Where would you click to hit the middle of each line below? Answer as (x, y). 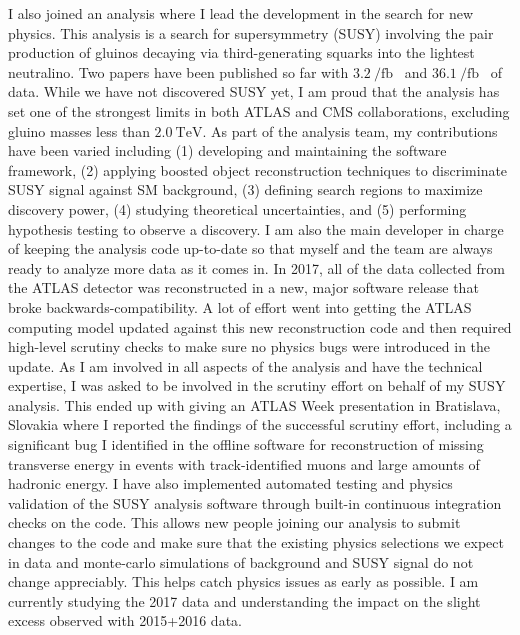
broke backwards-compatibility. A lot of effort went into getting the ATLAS (240, 306)
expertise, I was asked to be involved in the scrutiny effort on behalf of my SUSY (257, 385)
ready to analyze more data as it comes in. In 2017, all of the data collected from (256, 267)
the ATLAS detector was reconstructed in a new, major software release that (243, 287)
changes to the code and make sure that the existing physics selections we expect (256, 542)
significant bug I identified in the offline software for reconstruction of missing (246, 444)
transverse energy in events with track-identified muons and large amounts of (244, 463)
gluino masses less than (79, 130)
